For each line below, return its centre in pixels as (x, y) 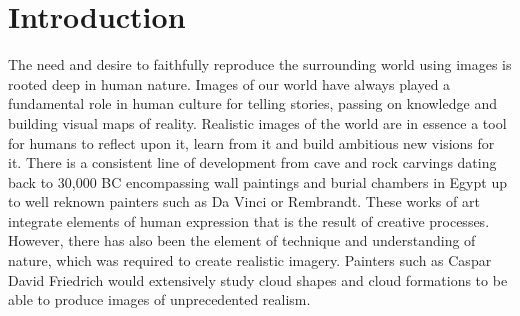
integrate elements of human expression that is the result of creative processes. (249, 220)
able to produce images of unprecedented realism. (159, 299)
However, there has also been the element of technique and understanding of (242, 240)
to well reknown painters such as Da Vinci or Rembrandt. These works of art (244, 201)
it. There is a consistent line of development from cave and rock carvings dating (252, 162)
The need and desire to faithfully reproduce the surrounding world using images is (260, 64)
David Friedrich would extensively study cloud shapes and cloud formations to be (258, 279)
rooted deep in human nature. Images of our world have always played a (229, 83)
